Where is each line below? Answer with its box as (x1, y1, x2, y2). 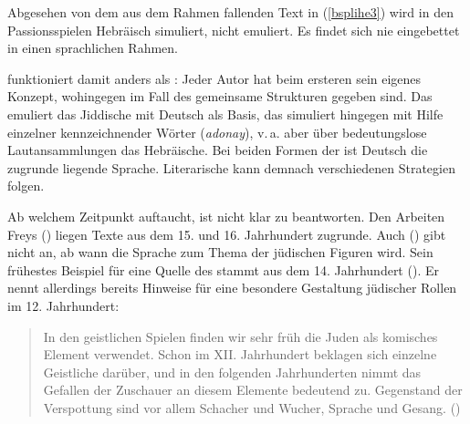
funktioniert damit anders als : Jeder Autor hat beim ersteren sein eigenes (7, 68, 422, 88)
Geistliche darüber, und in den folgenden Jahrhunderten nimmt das (43, 362, 422, 381)
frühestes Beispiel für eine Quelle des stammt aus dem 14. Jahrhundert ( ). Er (7, 260, 439, 279)
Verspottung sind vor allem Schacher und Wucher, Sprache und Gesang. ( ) (43, 398, 461, 417)
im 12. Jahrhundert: (7, 295, 120, 315)
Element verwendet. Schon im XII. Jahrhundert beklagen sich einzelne (43, 345, 437, 364)
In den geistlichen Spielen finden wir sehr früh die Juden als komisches (43, 326, 438, 346)
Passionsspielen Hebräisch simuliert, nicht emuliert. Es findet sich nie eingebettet (7, 20, 460, 39)
